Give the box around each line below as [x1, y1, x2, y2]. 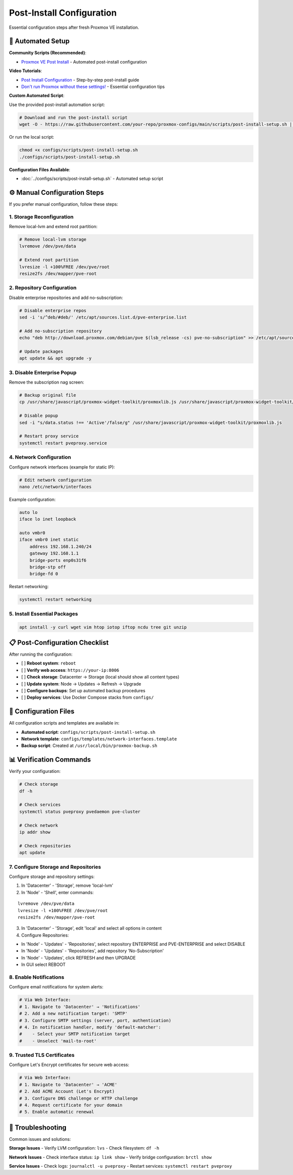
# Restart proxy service [19, 433, 79, 439]
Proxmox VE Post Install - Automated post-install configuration [21, 59, 147, 64]
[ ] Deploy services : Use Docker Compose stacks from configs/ [21, 694, 154, 701]
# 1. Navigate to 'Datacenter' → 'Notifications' [19, 1004, 141, 1009]
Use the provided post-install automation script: [9, 102, 105, 107]
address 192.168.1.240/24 [29, 544, 92, 549]
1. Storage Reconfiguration [9, 213, 74, 220]
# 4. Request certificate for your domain [19, 1102, 123, 1108]
